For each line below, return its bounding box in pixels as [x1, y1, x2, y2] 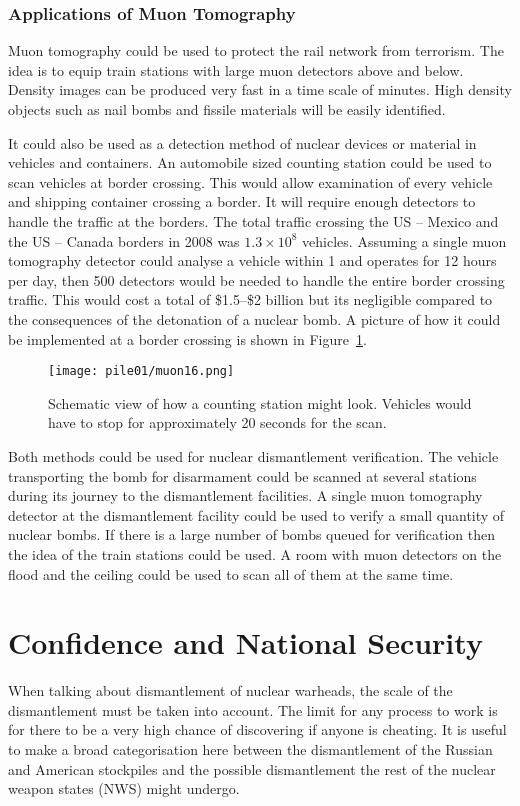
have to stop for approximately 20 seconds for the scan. [48, 412, 387, 433]
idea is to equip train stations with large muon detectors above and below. [8, 59, 464, 80]
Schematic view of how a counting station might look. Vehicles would [48, 392, 472, 413]
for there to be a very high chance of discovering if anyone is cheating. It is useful [8, 719, 507, 740]
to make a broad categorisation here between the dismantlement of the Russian [8, 739, 493, 760]
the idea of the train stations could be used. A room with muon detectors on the [8, 543, 502, 564]
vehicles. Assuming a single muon [302, 230, 507, 251]
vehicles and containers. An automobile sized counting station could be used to [8, 152, 492, 173]
